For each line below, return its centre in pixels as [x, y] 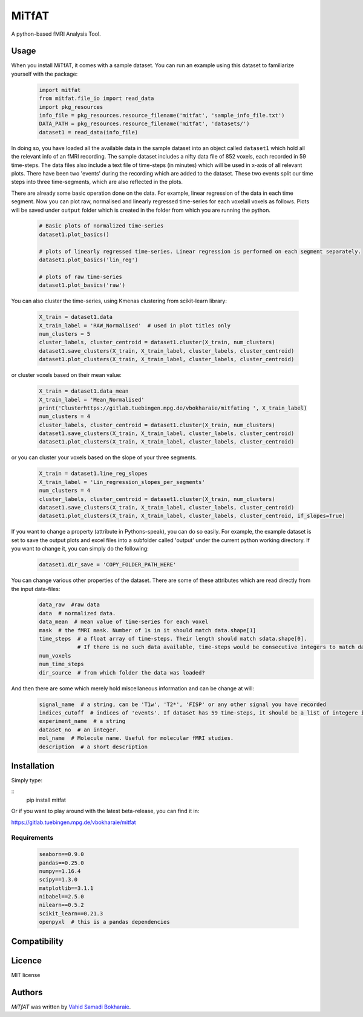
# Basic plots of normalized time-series [101, 226]
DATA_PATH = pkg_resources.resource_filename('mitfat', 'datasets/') [144, 124]
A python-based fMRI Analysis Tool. [56, 34]
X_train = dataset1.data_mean [84, 391]
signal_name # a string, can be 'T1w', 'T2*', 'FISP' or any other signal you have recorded [183, 704]
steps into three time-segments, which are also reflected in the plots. [97, 182]
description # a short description [93, 747]
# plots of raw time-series [80, 276]
